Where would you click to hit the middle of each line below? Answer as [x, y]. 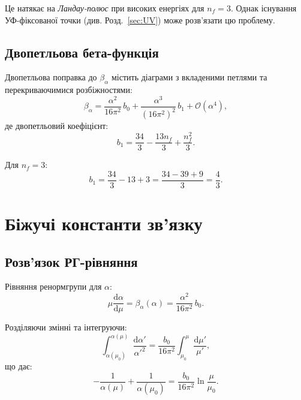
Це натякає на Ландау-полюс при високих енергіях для [105, 8]
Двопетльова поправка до [51, 77]
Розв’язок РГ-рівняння [71, 261]
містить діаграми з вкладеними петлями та [189, 77]
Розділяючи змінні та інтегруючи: [66, 327]
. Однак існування [264, 8]
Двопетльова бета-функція [82, 52]
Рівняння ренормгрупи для [53, 286]
